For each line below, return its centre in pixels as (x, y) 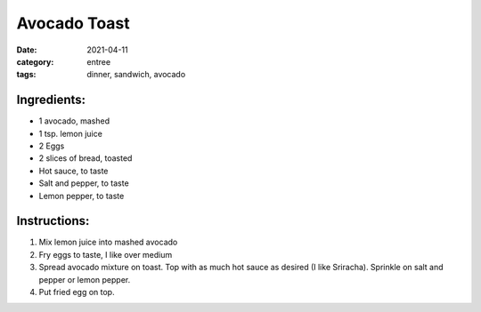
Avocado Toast (73, 23)
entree (99, 61)
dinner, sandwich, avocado (136, 75)
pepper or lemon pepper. (85, 279)
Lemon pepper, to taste (82, 196)
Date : (27, 50)
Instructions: (53, 221)
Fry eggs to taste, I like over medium (106, 254)
